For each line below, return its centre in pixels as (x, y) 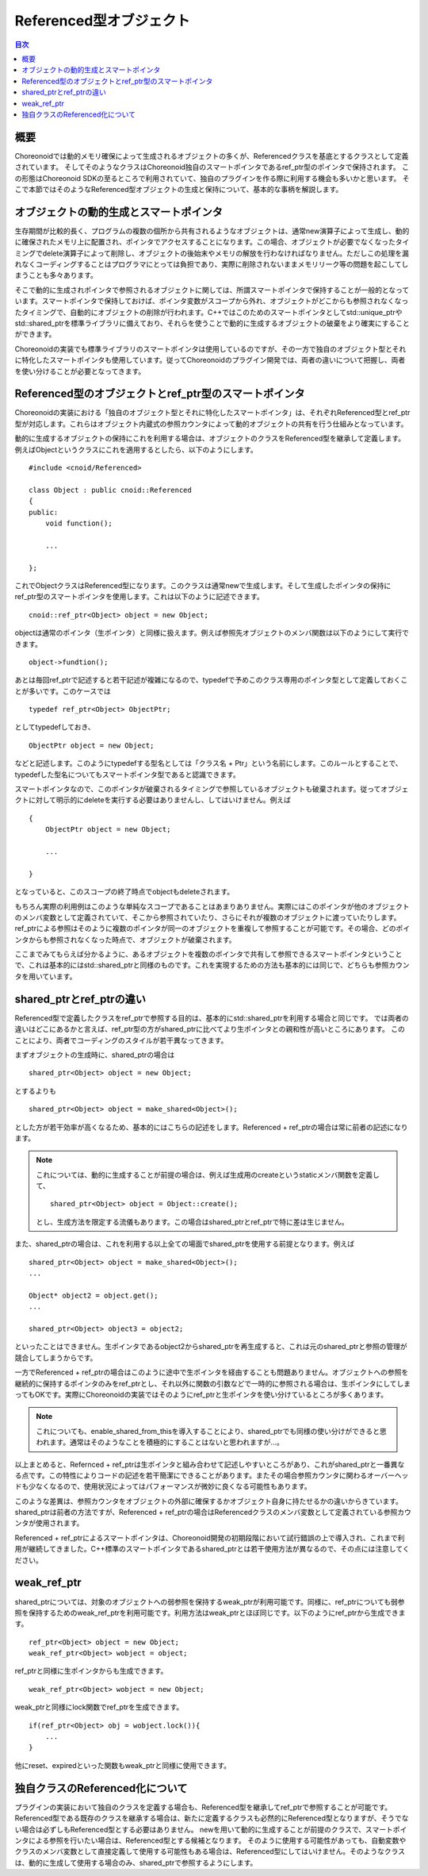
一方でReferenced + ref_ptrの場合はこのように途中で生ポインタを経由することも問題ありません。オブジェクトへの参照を (212, 1372)
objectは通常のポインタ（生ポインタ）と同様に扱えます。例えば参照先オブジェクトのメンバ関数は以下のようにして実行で (212, 633)
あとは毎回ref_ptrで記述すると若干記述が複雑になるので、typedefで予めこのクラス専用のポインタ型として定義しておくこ (211, 680)
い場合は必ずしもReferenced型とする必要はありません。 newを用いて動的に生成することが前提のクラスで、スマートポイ (211, 1829)
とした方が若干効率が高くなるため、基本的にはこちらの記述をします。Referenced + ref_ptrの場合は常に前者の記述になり (211, 1127)
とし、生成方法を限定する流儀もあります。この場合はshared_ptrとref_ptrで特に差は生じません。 (192, 1221)
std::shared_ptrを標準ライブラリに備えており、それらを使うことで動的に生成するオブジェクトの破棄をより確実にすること (212, 323)
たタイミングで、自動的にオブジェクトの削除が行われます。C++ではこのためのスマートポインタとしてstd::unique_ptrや (208, 312)
